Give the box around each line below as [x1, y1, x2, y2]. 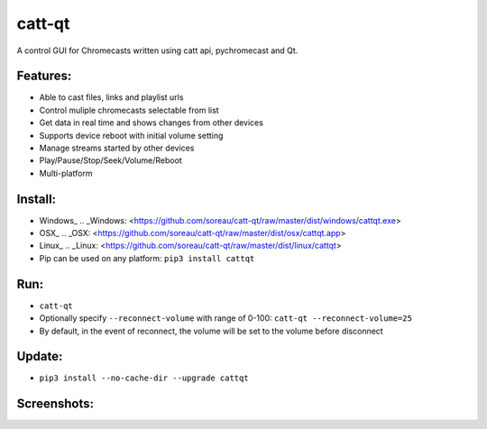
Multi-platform [39, 168, 93, 178]
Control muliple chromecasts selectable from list [39, 105, 220, 115]
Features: [16, 68, 72, 84]
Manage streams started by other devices [39, 142, 195, 153]
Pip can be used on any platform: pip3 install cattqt [39, 252, 255, 263]
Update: [16, 349, 63, 364]
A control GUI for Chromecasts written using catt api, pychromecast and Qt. [16, 45, 299, 56]
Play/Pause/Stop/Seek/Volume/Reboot [39, 155, 182, 166]
